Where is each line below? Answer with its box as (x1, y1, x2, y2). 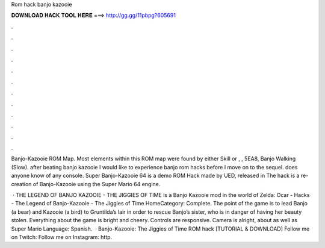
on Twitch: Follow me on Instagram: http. (11, 233, 113, 240)
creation (11, 180, 32, 187)
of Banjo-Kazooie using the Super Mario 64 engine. (32, 180, 161, 187)
